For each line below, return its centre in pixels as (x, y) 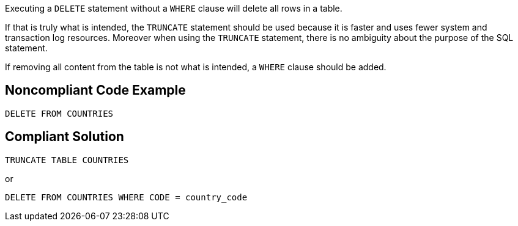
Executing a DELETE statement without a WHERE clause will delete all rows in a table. (174, 8)
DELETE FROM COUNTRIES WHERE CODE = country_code (126, 197)
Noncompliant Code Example (95, 90)
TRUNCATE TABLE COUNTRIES (67, 160)
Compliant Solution (65, 137)
